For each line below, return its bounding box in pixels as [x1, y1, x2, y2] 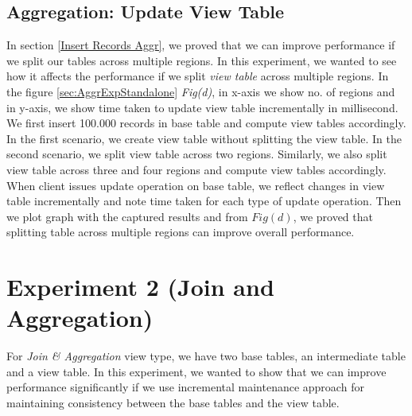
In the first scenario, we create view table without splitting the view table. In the [6, 130, 402, 146]
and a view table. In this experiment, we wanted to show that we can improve [6, 363, 387, 379]
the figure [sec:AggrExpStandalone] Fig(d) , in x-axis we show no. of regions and [6, 83, 395, 99]
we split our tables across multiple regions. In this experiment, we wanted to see [6, 52, 397, 68]
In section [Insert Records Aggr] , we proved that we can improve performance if [6, 37, 395, 53]
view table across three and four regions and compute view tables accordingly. [6, 161, 387, 177]
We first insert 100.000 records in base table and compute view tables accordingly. [6, 115, 406, 131]
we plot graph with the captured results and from [6, 208, 248, 224]
